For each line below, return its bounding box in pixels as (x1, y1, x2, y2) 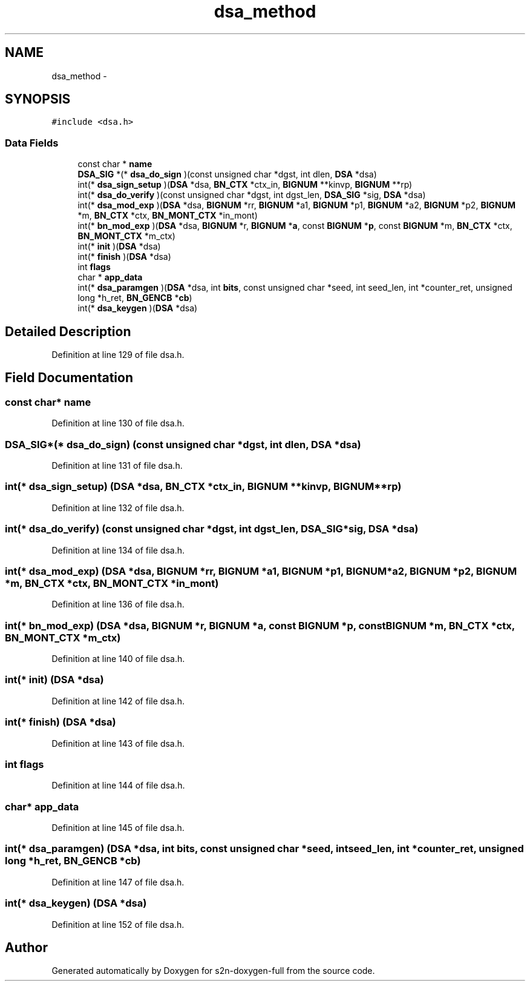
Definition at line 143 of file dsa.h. (51, 738, 185, 749)
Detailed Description (5, 323, 131, 339)
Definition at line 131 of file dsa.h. (51, 460, 183, 471)
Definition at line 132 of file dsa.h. (51, 502, 185, 513)
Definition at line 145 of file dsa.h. (51, 822, 185, 833)
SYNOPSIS (5, 91, 71, 107)
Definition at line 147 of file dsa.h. (51, 876, 185, 887)
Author (5, 939, 48, 955)
